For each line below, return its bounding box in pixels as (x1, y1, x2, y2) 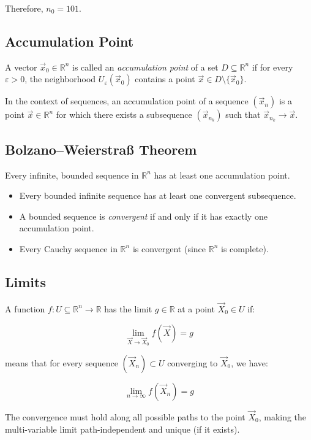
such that (225, 108, 261, 121)
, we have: (231, 356, 268, 369)
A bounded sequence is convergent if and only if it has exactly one (19, 209, 268, 222)
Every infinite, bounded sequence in (5, 168, 139, 181)
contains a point (135, 72, 195, 85)
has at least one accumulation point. (154, 168, 290, 181)
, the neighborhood (24, 72, 96, 85)
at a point (178, 302, 215, 315)
